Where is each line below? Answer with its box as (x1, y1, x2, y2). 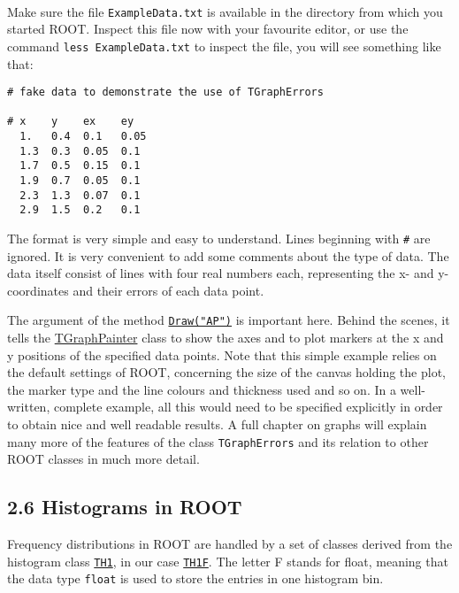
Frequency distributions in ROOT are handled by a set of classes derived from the (7, 535, 453, 553)
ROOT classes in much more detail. (7, 450, 200, 468)
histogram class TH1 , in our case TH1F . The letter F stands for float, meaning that (7, 551, 448, 570)
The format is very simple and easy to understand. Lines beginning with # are (7, 229, 431, 247)
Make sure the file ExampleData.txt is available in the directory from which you (7, 2, 443, 20)
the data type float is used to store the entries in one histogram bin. (7, 569, 384, 588)
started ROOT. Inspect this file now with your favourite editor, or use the (7, 19, 409, 38)
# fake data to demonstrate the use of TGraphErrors (7, 86, 324, 99)
